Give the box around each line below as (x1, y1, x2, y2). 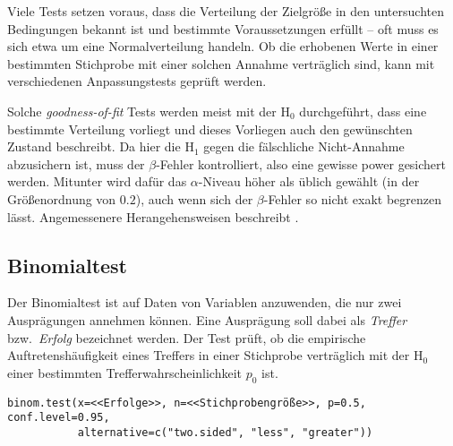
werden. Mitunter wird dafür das (7, 172, 187, 191)
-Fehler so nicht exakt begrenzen (263, 189, 441, 208)
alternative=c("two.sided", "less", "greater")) (77, 425, 373, 439)
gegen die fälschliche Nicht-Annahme (203, 137, 405, 156)
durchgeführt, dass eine (299, 101, 427, 120)
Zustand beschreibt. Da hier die (7, 137, 181, 156)
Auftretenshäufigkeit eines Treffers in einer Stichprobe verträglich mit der (7, 346, 410, 365)
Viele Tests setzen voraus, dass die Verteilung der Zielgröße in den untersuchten (7, 2, 444, 20)
